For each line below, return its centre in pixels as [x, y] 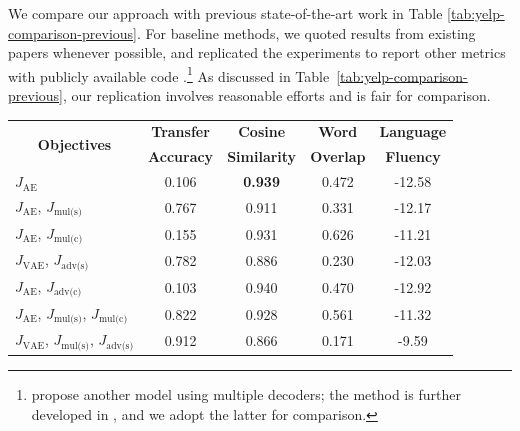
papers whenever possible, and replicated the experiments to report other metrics [257, 52]
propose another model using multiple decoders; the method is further [246, 394]
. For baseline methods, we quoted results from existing [306, 32]
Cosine [262, 131]
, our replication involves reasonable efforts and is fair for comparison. [276, 95]
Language [413, 131]
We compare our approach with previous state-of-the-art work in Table [225, 13]
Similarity [262, 156]
